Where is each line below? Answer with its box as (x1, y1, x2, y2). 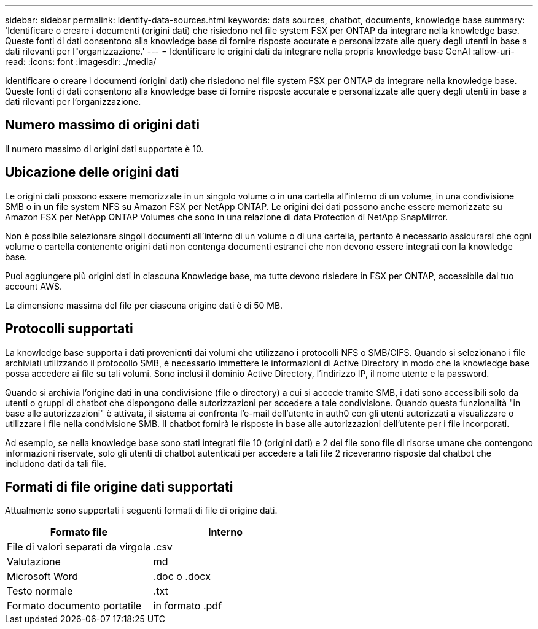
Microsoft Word (7, 570, 79, 583)
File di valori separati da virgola (7, 541, 151, 554)
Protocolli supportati (5, 321, 133, 337)
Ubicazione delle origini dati (5, 164, 179, 180)
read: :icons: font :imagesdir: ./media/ (5, 56, 157, 67)
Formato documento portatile (7, 600, 142, 612)
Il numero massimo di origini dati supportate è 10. (5, 143, 204, 154)
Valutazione (7, 555, 61, 568)
